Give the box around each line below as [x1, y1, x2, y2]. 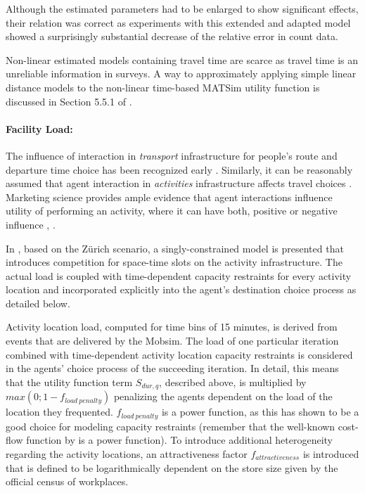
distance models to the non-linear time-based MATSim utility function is [6, 79, 320, 94]
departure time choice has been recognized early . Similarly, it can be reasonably [6, 162, 353, 177]
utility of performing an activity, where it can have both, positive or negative [6, 203, 338, 218]
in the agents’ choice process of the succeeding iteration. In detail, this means [6, 361, 339, 376]
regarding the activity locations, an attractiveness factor [6, 446, 248, 461]
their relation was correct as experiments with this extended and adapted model [6, 15, 351, 30]
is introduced [302, 446, 359, 461]
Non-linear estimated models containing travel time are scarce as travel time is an [6, 52, 359, 67]
